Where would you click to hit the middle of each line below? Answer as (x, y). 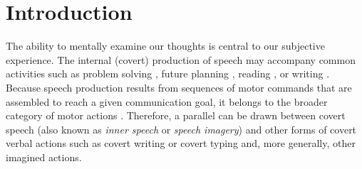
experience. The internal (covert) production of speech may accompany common (181, 59)
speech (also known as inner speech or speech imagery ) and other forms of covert (181, 129)
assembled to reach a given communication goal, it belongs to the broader (167, 101)
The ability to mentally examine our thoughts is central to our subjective (165, 46)
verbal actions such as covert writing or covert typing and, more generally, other (181, 143)
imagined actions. (44, 157)
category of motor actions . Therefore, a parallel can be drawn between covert (176, 115)
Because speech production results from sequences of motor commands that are (179, 87)
